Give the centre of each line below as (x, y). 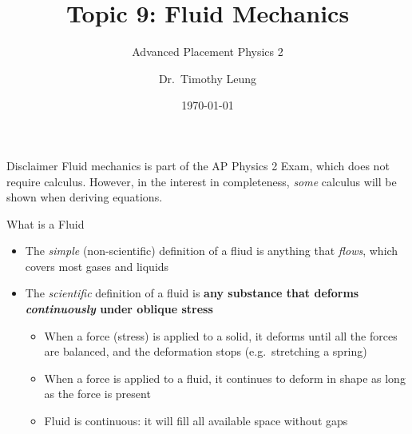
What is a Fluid (46, 223)
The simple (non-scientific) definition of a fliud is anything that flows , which (212, 251)
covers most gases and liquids (97, 266)
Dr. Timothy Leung (208, 78)
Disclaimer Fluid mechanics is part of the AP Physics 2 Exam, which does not (198, 165)
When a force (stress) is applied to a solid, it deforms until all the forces (221, 335)
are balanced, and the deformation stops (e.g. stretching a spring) (206, 351)
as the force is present (97, 394)
